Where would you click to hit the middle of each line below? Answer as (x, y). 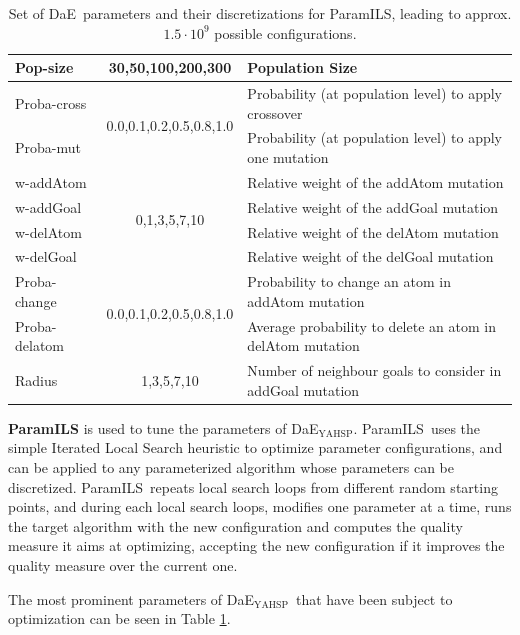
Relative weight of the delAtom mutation (373, 231)
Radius (36, 379)
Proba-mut (48, 147)
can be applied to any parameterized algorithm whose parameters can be (231, 467)
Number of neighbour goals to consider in (374, 370)
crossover (275, 112)
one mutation (288, 157)
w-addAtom (51, 181)
